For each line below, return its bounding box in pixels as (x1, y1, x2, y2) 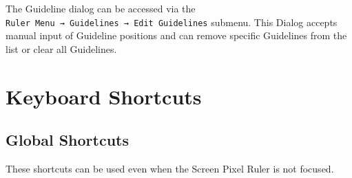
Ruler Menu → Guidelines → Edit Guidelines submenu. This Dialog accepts (6, 14, 338, 29)
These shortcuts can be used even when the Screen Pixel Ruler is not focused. (6, 162, 334, 176)
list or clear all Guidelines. (6, 41, 117, 56)
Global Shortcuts (6, 129, 129, 151)
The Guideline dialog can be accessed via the (6, 1, 196, 15)
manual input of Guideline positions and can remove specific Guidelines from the (6, 28, 347, 43)
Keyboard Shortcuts (6, 82, 202, 110)
